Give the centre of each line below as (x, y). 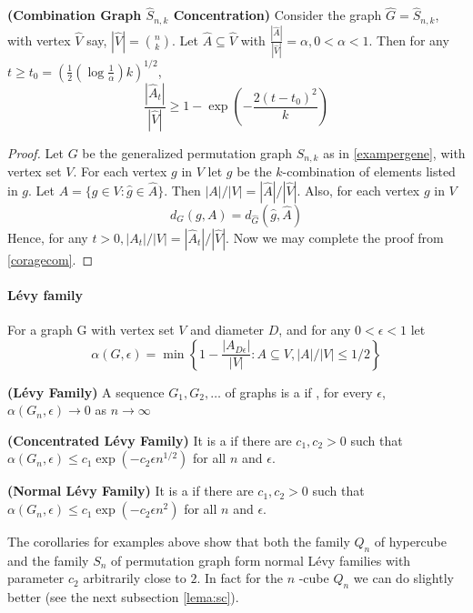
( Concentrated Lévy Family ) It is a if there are (150, 440)
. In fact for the (240, 578)
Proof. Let (35, 152)
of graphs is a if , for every (299, 392)
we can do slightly (403, 578)
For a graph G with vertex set (91, 330)
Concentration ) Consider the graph (277, 15)
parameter (36, 578)
